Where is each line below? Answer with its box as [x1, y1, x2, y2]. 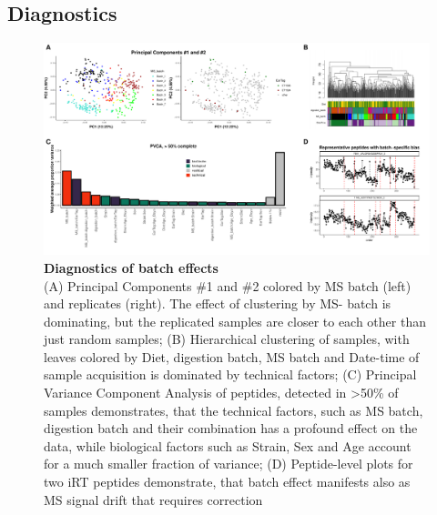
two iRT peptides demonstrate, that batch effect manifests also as [44, 472, 411, 491]
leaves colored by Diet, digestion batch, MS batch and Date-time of [44, 347, 420, 366]
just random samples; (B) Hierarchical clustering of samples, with [44, 329, 410, 348]
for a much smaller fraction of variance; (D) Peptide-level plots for [44, 454, 413, 473]
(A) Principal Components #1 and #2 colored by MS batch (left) [44, 276, 412, 295]
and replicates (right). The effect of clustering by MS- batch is [44, 294, 391, 313]
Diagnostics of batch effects [44, 257, 218, 277]
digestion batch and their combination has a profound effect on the [44, 419, 418, 438]
